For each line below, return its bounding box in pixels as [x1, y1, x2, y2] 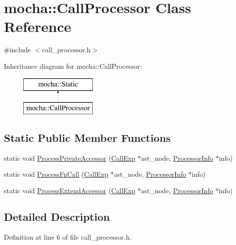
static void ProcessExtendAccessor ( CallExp [4, 185, 135, 196]
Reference [4, 16, 71, 36]
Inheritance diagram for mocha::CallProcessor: [4, 61, 142, 71]
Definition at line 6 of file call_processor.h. [4, 231, 132, 242]
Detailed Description [4, 209, 110, 224]
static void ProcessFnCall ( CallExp [4, 169, 108, 179]
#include [4, 45, 31, 55]
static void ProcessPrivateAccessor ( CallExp [4, 153, 135, 163]
